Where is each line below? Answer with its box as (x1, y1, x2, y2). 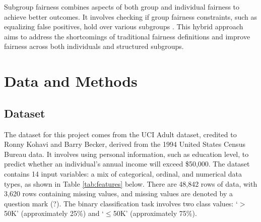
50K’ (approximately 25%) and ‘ (4, 208, 104, 218)
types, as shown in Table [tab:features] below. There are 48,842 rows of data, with (4, 178, 257, 189)
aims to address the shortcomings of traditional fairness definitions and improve (4, 31, 250, 41)
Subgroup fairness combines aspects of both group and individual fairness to (4, 2, 240, 12)
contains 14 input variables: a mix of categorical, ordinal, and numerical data (4, 168, 242, 179)
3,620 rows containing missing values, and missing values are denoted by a (4, 188, 233, 199)
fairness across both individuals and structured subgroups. (4, 41, 184, 51)
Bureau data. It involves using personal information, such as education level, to (4, 148, 249, 159)
